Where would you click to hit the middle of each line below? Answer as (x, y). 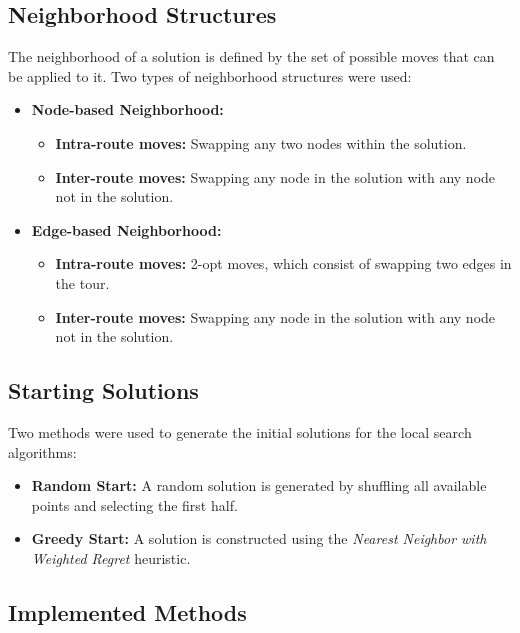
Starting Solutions (103, 390)
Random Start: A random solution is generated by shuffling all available (259, 485)
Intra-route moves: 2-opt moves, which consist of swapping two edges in (283, 263)
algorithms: (42, 451)
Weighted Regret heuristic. (111, 557)
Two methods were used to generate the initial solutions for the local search (240, 431)
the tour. (82, 282)
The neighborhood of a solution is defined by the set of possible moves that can (251, 56)
